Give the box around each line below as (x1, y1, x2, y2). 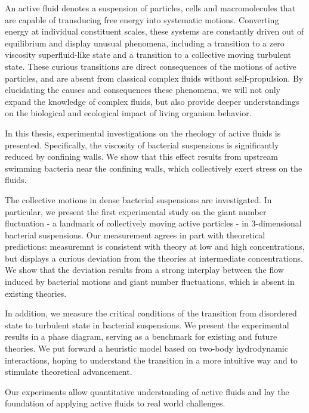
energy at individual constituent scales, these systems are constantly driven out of (5, 25, 304, 38)
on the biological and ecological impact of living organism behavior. (5, 107, 252, 119)
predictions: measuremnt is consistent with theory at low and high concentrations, (5, 240, 305, 253)
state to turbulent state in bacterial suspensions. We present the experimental (5, 318, 289, 331)
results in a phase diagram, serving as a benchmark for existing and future (5, 330, 277, 343)
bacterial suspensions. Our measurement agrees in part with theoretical (5, 228, 265, 241)
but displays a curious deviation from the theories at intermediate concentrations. (5, 251, 303, 264)
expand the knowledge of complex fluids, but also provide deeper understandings (5, 95, 299, 107)
